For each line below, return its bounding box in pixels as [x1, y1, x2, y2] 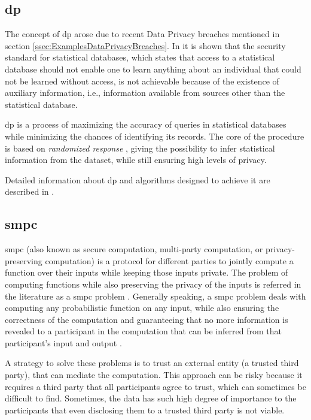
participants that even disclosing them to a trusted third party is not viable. [5, 403, 285, 416]
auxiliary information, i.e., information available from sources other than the [5, 86, 285, 99]
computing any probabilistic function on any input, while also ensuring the [5, 301, 279, 314]
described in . [5, 185, 54, 198]
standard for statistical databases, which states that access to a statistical [5, 51, 275, 64]
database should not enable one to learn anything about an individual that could [5, 62, 301, 75]
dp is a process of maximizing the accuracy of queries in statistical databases [5, 118, 286, 131]
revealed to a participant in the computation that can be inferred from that [5, 325, 282, 337]
